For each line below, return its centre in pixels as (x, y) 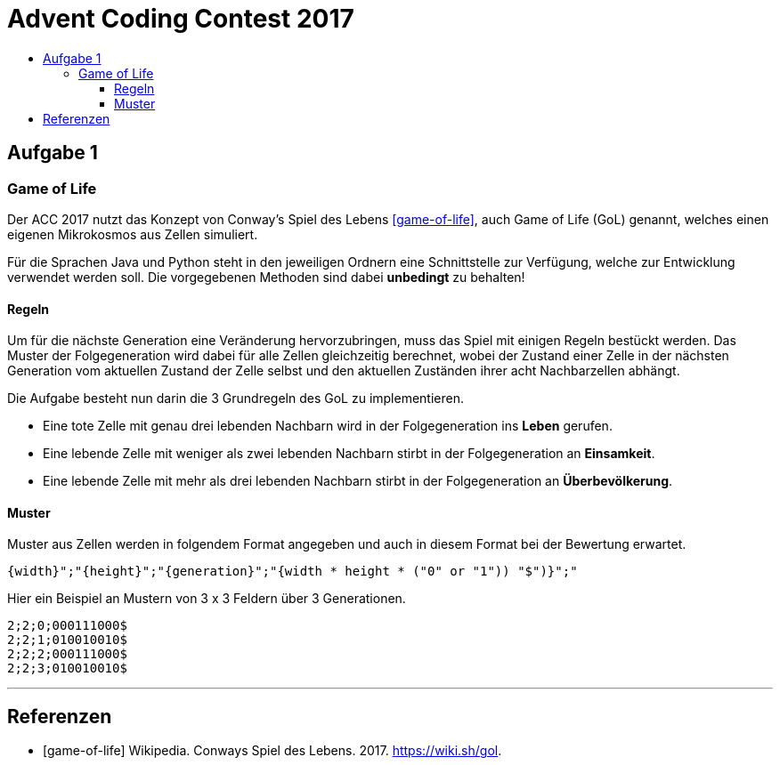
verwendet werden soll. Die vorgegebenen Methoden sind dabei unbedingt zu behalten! (266, 277)
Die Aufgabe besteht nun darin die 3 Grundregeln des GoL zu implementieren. (236, 399)
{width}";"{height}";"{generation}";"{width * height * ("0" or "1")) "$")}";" (292, 572)
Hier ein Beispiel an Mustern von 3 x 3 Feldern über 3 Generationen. (207, 599)
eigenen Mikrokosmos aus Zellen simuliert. (133, 234)
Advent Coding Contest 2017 (181, 19)
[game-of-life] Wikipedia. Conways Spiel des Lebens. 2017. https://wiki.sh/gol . (272, 751)
